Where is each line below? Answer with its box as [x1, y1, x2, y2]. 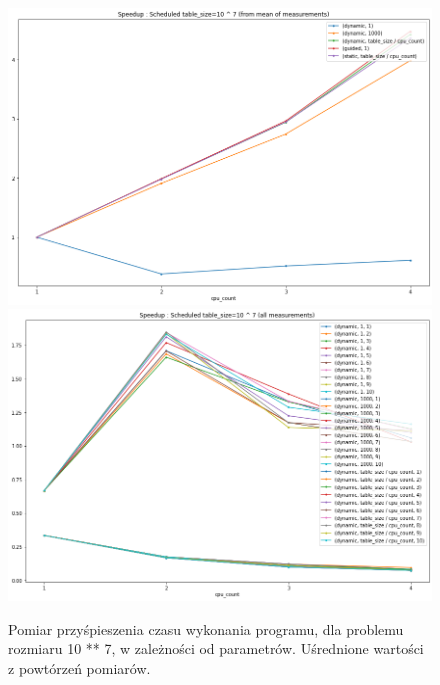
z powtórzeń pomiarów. [8, 657, 151, 678]
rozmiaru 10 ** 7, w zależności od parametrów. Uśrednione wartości [8, 638, 424, 659]
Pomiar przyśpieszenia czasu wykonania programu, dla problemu [8, 618, 404, 639]
